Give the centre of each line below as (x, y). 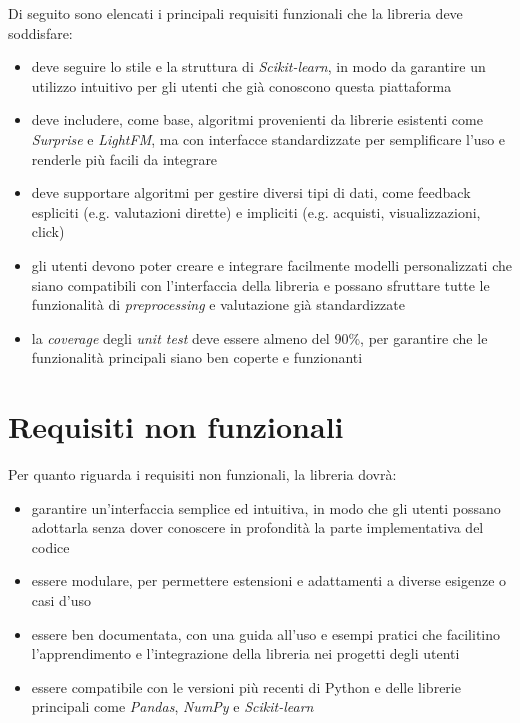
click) (48, 231)
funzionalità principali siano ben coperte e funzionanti (197, 357)
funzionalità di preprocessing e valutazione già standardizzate (218, 304)
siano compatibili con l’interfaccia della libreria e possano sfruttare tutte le (260, 284)
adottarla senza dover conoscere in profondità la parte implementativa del (257, 527)
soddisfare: (40, 32)
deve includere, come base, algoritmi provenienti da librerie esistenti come (257, 119)
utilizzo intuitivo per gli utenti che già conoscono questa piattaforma (241, 85)
